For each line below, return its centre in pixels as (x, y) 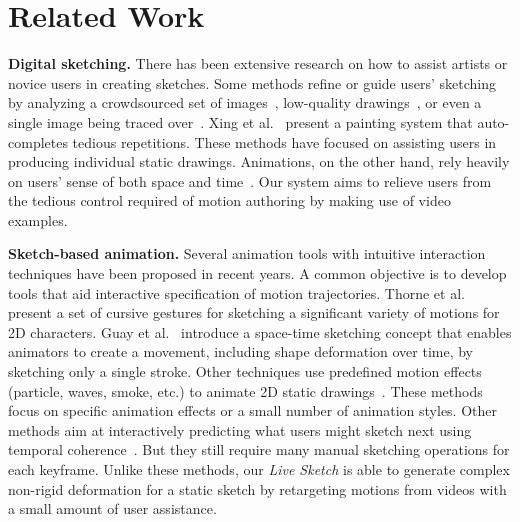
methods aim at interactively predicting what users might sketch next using (240, 429)
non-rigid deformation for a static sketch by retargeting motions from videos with (257, 488)
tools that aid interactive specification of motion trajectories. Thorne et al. (236, 292)
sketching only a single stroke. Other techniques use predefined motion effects (245, 371)
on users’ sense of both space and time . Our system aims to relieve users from (250, 180)
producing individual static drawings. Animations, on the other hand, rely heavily (259, 161)
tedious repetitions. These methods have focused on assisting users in (284, 141)
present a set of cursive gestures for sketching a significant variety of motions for (254, 312)
